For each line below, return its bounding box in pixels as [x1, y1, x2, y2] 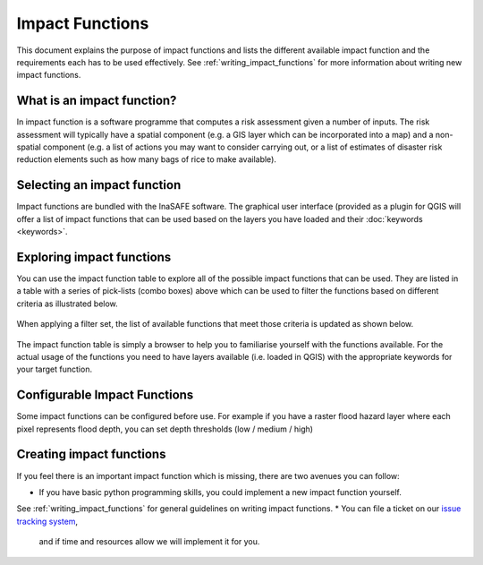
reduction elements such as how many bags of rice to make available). [16, 154, 277, 165]
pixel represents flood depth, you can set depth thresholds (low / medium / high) [16, 424, 313, 434]
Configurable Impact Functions [16, 388, 194, 403]
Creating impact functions [16, 447, 166, 462]
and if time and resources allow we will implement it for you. [38, 536, 260, 547]
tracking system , [16, 516, 79, 526]
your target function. [16, 364, 93, 375]
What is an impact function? [16, 93, 177, 108]
